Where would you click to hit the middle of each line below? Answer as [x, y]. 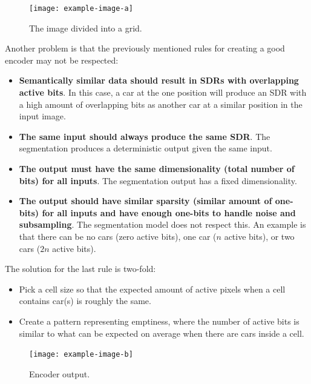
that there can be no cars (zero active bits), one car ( [118, 236]
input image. [42, 116]
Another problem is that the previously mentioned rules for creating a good [145, 48]
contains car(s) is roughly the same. [85, 301]
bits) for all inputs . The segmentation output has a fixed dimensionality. [158, 180]
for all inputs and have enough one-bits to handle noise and [169, 212]
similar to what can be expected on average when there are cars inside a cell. [162, 333]
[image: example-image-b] [81, 355]
